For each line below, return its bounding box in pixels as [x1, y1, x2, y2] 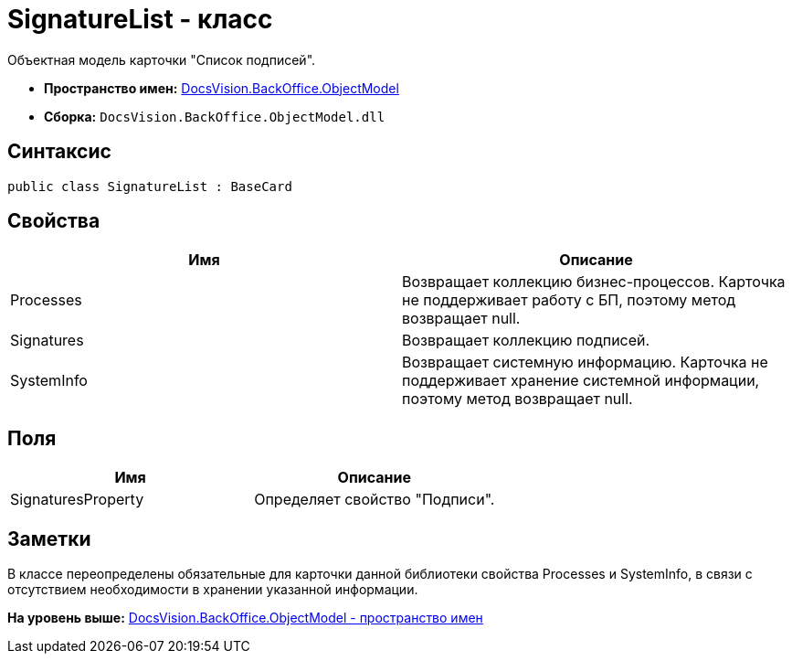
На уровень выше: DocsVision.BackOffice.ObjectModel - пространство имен [7, 610, 483, 626]
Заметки [7, 527, 91, 550]
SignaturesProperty [10, 490, 144, 509]
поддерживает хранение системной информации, [402, 371, 760, 390]
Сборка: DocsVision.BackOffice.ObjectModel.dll [44, 108, 385, 124]
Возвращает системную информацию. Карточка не [402, 353, 768, 372]
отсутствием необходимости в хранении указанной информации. [7, 581, 418, 598]
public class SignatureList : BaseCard [7, 178, 292, 194]
